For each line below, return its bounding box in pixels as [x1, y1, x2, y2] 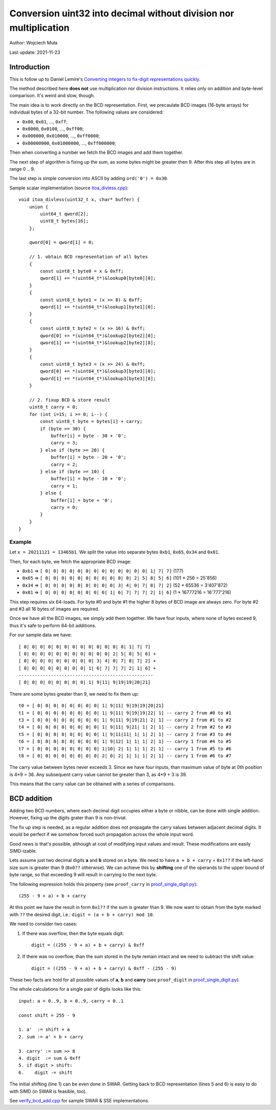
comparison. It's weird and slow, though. [9, 93, 95, 99]
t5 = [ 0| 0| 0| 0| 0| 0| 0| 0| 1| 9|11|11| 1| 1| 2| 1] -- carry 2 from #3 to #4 [18, 731, 232, 737]
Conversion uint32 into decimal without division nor [9, 8, 235, 19]
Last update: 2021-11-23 [9, 49, 61, 55]
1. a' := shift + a [18, 1027, 70, 1033]
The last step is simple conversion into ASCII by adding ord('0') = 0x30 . [9, 175, 169, 182]
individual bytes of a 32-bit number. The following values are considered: [9, 109, 164, 115]
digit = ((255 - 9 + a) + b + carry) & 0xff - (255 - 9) [31, 965, 177, 971]
